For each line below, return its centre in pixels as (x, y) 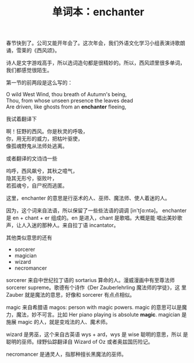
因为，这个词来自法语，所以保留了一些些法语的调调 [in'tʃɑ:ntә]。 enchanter (96, 211)
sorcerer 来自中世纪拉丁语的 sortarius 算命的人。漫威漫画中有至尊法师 (91, 280)
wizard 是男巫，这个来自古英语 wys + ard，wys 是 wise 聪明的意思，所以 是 (97, 334)
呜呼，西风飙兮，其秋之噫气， (42, 171)
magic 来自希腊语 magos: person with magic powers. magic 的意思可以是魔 (96, 307)
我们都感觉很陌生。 (29, 70)
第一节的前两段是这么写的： (39, 83)
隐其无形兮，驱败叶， (32, 178)
